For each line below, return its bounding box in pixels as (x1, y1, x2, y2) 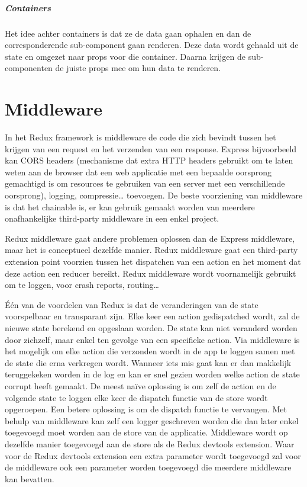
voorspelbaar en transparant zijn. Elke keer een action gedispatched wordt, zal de (5, 310, 300, 322)
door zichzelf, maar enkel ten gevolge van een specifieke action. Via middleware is (5, 333, 300, 345)
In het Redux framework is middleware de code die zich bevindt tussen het (5, 131, 276, 143)
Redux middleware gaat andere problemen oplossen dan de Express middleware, (5, 232, 295, 244)
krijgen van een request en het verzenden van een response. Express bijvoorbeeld (5, 142, 297, 155)
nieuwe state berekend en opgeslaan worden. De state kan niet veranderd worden (5, 321, 298, 334)
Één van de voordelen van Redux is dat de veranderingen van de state (5, 298, 258, 310)
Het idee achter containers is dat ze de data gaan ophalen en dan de (5, 27, 251, 39)
